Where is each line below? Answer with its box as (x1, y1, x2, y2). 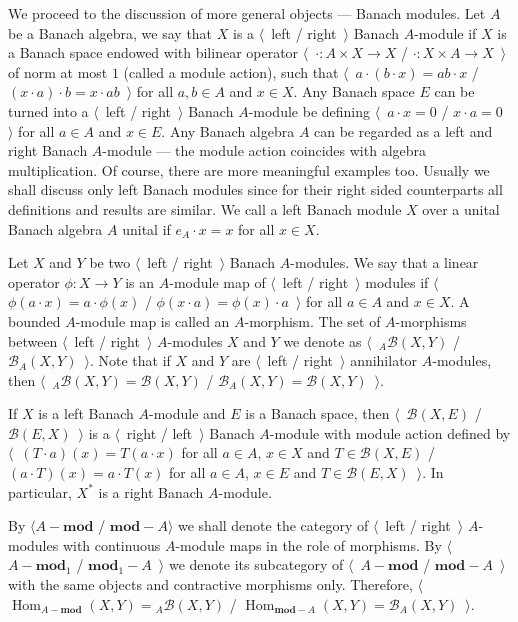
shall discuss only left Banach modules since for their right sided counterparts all (8, 179, 503, 200)
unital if (122, 218, 171, 239)
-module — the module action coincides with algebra (102, 140, 427, 161)
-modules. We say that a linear (290, 252, 479, 273)
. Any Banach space (293, 81, 415, 102)
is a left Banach (38, 403, 134, 424)
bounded (8, 310, 61, 331)
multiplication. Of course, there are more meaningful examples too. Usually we (8, 159, 490, 180)
